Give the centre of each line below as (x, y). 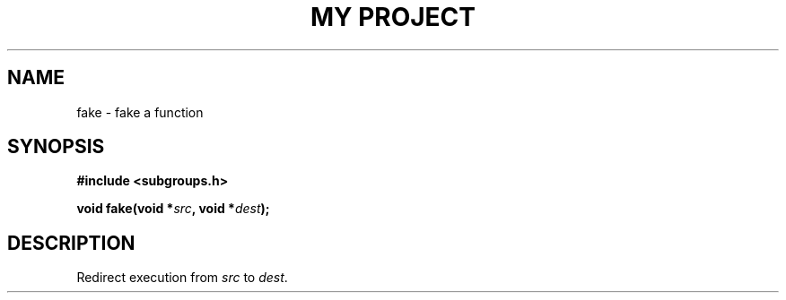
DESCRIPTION (71, 243)
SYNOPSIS (56, 147)
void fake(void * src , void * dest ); (173, 209)
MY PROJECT (393, 17)
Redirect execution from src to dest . (182, 278)
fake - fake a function (140, 112)
